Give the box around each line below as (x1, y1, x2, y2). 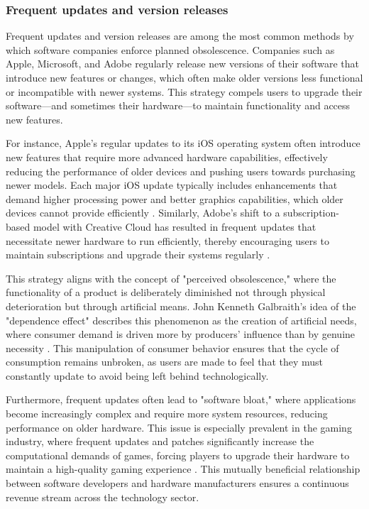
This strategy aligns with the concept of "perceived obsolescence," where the (6, 270, 336, 285)
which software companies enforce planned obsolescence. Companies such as (6, 42, 335, 57)
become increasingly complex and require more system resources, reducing (6, 406, 328, 421)
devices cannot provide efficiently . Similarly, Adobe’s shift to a (6, 205, 280, 220)
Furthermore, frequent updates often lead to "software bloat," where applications (6, 392, 356, 407)
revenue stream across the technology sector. (6, 489, 199, 504)
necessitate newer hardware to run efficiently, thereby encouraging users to (6, 233, 329, 248)
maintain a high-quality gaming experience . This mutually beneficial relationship (6, 461, 360, 476)
